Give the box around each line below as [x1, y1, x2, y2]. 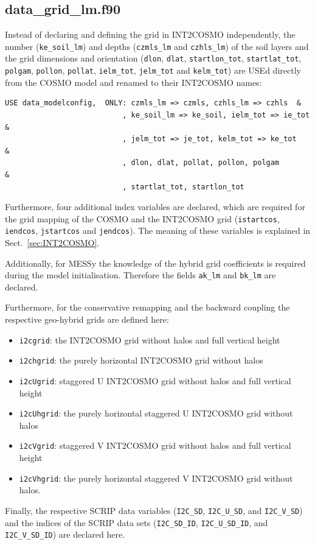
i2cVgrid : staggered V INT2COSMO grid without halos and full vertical [19, 439, 291, 452]
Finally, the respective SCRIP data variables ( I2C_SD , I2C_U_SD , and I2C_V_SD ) [5, 504, 303, 516]
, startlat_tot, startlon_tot [122, 182, 244, 191]
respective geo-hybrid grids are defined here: [5, 313, 169, 326]
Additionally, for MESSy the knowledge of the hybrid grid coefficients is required [5, 256, 306, 269]
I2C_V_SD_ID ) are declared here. [5, 528, 125, 541]
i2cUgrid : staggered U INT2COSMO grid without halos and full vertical [19, 374, 291, 387]
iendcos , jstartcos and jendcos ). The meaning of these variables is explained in [5, 224, 311, 237]
